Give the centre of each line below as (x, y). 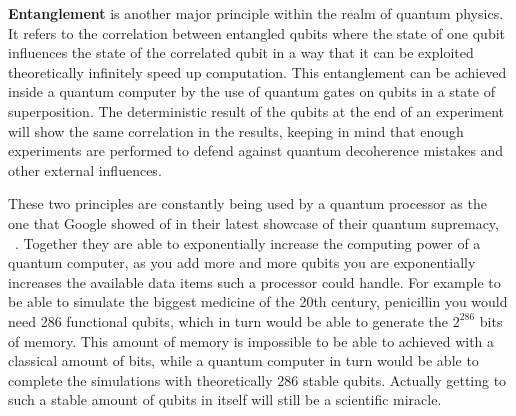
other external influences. (85, 169)
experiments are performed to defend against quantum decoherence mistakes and (256, 150)
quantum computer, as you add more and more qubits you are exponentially (242, 262)
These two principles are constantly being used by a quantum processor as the (247, 203)
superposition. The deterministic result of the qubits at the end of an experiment (256, 110)
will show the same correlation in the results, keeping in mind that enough (236, 130)
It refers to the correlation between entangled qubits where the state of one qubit (257, 32)
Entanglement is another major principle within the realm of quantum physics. (256, 13)
